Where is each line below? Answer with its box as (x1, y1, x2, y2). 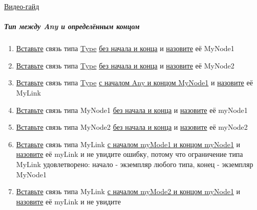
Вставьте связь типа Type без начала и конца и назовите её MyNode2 (16, 60, 234, 71)
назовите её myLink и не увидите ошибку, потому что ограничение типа (16, 149, 243, 159)
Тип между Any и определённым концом (4, 21, 140, 32)
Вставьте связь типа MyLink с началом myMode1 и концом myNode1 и (16, 138, 241, 149)
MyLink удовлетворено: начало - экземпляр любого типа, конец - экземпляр (16, 158, 253, 169)
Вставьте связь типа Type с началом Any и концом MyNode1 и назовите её (16, 77, 253, 88)
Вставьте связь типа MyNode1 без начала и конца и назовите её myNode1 (16, 104, 248, 115)
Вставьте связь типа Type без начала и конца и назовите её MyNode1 (16, 43, 234, 54)
